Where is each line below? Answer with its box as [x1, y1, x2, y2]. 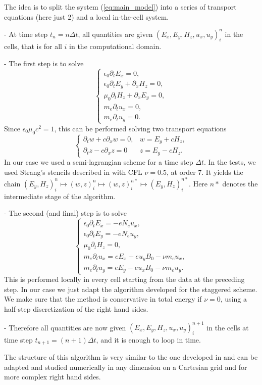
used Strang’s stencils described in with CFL [4, 166, 142, 177]
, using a [220, 294, 247, 304]
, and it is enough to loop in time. [96, 334, 201, 345]
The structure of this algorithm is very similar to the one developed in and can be [4, 352, 258, 362]
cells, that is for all [4, 41, 62, 52]
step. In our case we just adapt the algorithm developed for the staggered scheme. [4, 283, 257, 294]
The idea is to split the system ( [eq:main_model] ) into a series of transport [4, 2, 237, 12]
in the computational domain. [69, 41, 162, 52]
